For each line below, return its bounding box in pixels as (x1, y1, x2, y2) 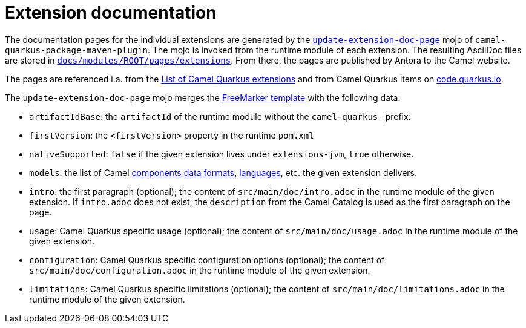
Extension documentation (5, 2, 217, 23)
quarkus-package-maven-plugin (5, 45, 148, 55)
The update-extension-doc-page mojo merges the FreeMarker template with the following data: (5, 92, 401, 103)
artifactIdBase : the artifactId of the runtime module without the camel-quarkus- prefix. (29, 111, 411, 122)
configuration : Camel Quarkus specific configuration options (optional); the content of (29, 254, 385, 265)
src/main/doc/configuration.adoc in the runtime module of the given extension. (29, 264, 370, 275)
